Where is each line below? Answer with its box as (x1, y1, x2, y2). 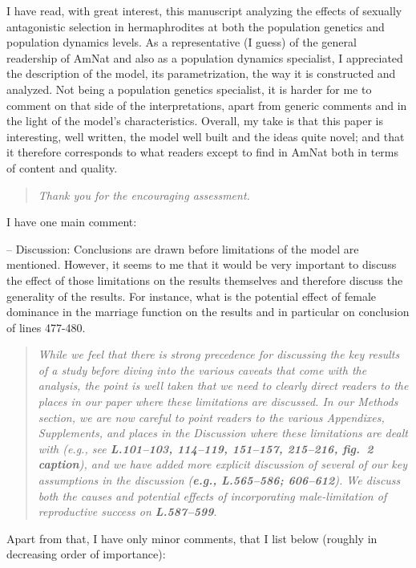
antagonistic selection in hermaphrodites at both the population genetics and (6, 18, 385, 34)
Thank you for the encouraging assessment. (38, 186, 250, 203)
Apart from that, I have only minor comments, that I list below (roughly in (6, 529, 378, 546)
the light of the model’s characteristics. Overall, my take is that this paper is (6, 112, 383, 129)
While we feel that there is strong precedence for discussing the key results (38, 346, 400, 363)
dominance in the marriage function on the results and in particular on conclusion (6, 303, 410, 320)
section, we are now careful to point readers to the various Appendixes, (38, 408, 385, 425)
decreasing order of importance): (6, 546, 166, 562)
